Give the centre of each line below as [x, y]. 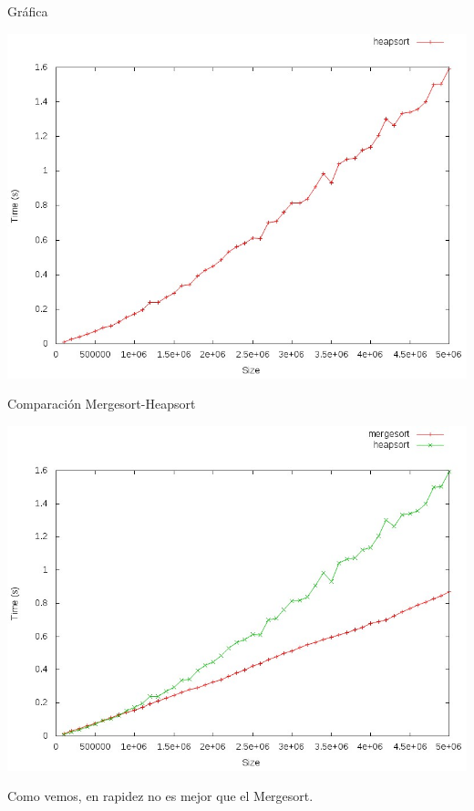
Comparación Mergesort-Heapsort [102, 404]
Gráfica [28, 11]
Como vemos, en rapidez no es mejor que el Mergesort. [160, 796]
